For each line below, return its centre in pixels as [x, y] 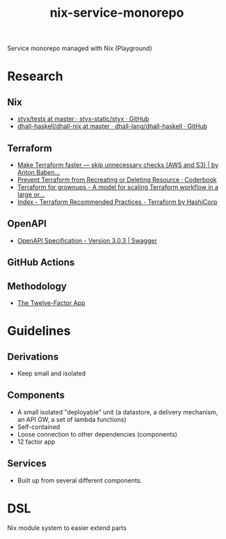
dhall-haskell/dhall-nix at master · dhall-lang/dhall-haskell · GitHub [112, 126]
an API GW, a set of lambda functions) [72, 419]
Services [27, 463]
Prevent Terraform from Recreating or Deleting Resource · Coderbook [117, 180]
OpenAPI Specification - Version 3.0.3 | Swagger [87, 240]
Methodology [37, 286]
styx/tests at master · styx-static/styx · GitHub [83, 119]
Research [35, 76]
